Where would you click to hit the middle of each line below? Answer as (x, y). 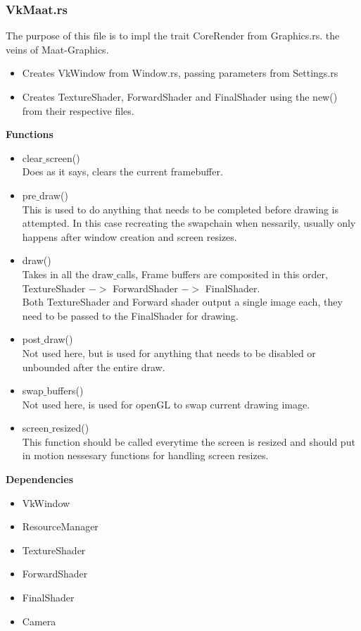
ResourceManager (60, 526)
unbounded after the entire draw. (94, 367)
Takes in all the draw (68, 274)
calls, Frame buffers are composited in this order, (222, 274)
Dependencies (40, 479)
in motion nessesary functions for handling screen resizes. (145, 455)
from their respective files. (78, 110)
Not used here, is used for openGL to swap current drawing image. (166, 404)
